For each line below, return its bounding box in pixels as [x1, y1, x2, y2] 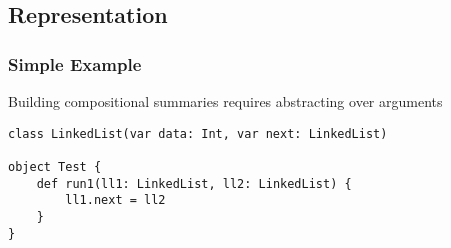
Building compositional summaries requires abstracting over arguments [8, 91, 443, 111]
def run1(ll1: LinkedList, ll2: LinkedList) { [36, 176, 352, 191]
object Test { [8, 159, 102, 174]
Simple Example [8, 51, 142, 76]
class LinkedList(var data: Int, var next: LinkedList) [8, 126, 388, 141]
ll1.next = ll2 [65, 193, 166, 208]
